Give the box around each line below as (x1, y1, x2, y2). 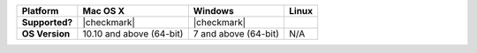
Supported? (21, 17, 73, 28)
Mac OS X (82, 5, 125, 17)
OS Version (21, 28, 71, 39)
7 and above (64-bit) (193, 28, 280, 39)
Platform (21, 5, 59, 17)
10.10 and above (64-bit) (82, 28, 184, 39)
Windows (193, 5, 234, 17)
